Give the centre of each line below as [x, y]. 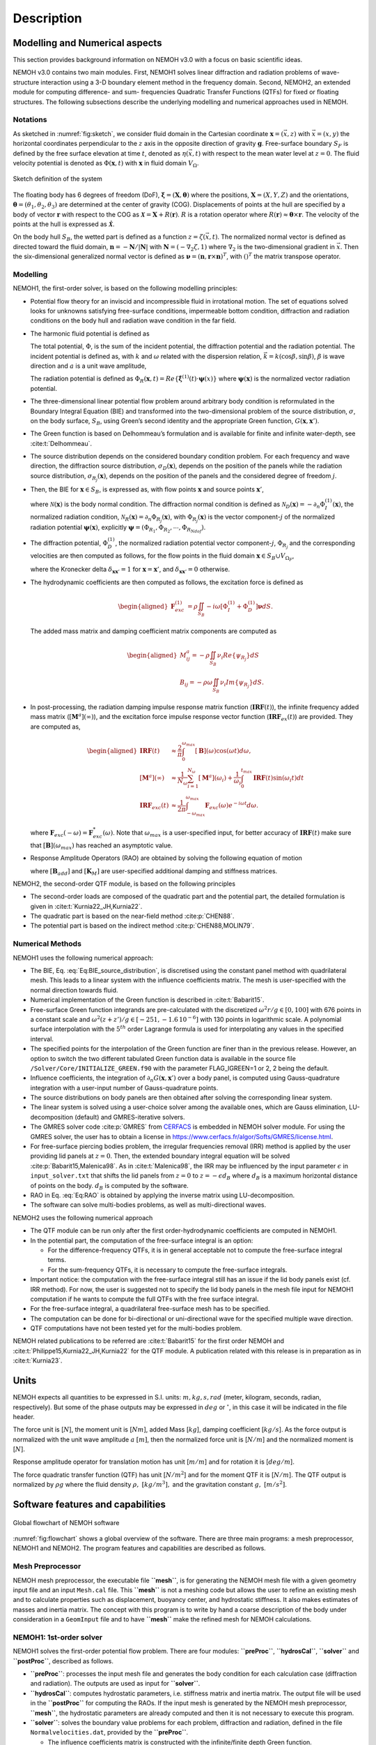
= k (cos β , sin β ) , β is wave [306, 356]
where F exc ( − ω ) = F [62, 833]
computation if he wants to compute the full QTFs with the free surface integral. [144, 1299]
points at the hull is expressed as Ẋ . [64, 224]
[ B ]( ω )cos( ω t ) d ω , [223, 751]
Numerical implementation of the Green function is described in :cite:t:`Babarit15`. [147, 1000]
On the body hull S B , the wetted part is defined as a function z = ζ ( [109, 238]
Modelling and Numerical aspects [87, 43]
